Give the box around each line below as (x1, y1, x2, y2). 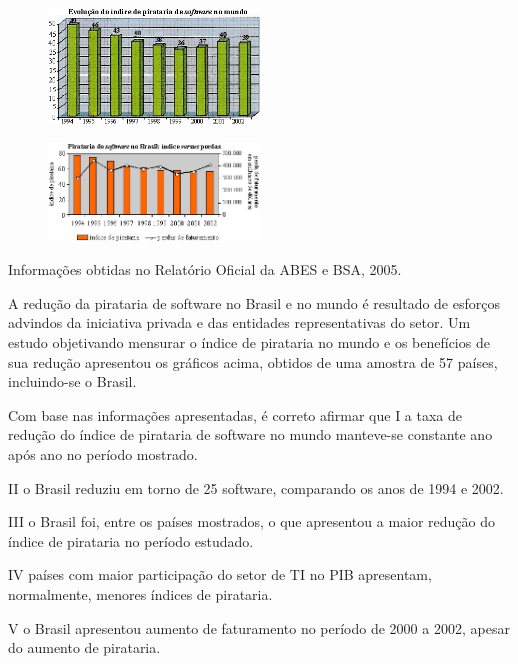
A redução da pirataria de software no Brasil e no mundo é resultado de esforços (8, 292, 500, 313)
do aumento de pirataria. (8, 637, 161, 658)
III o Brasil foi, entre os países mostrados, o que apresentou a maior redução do (8, 511, 496, 532)
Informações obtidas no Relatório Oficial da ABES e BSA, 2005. (8, 259, 402, 280)
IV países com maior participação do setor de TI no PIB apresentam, (8, 564, 432, 585)
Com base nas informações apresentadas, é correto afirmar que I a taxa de (8, 404, 463, 425)
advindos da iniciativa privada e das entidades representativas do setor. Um (8, 312, 471, 333)
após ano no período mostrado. (8, 443, 198, 464)
